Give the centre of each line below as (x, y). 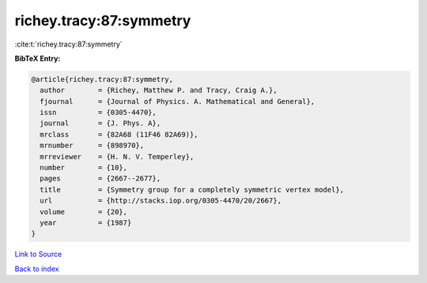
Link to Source (38, 254)
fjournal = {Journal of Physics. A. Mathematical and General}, (178, 101)
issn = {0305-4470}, (98, 113)
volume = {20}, (84, 212)
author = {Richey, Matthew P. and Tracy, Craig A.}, (159, 90)
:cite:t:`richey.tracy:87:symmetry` (68, 44)
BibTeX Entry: (38, 58)
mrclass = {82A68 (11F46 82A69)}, (119, 134)
